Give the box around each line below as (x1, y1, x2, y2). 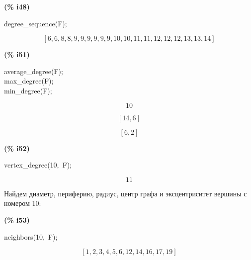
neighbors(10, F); (4, 231, 58, 242)
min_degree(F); (4, 85, 52, 95)
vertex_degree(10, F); (4, 160, 72, 170)
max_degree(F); (4, 76, 54, 86)
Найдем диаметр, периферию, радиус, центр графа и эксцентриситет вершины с (4, 188, 247, 198)
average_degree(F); (4, 66, 63, 76)
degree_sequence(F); (4, 18, 67, 28)
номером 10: (4, 198, 41, 208)
